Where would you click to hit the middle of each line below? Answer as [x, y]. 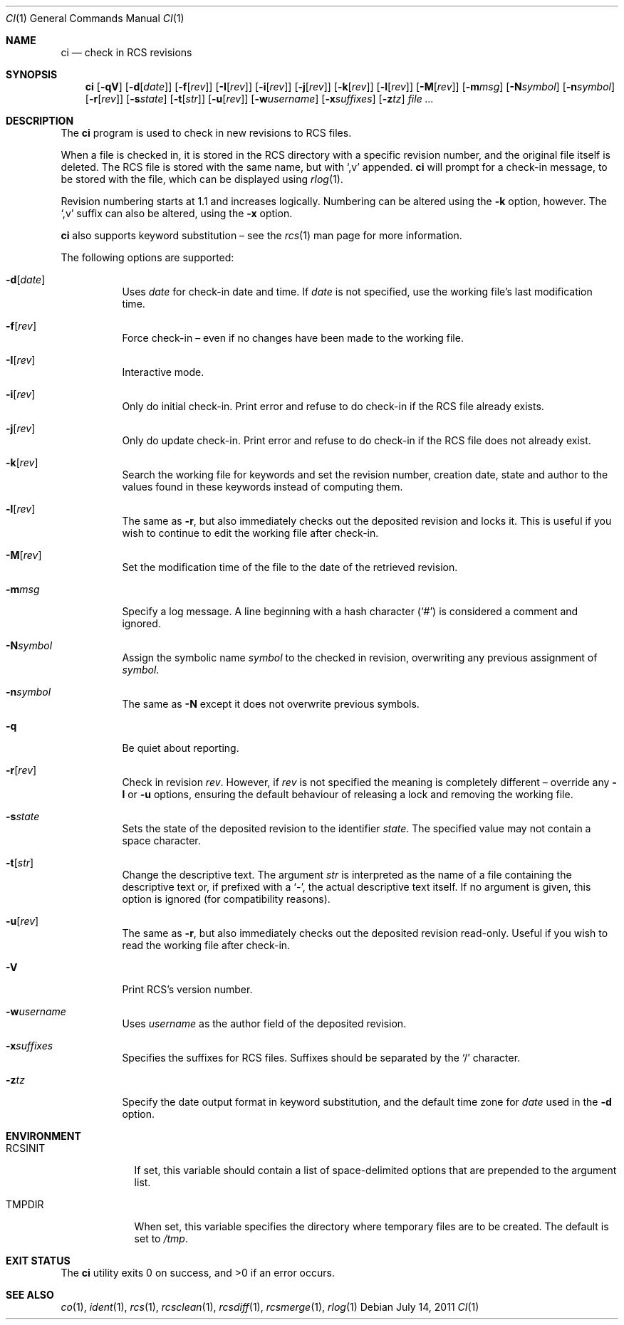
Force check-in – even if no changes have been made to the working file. [293, 338]
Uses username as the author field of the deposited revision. [264, 1023]
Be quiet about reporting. [181, 748]
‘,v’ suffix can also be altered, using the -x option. [177, 213]
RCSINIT [26, 1148]
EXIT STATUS [38, 1261]
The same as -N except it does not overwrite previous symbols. [271, 704]
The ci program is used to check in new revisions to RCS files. [206, 133]
